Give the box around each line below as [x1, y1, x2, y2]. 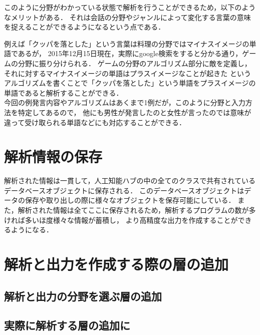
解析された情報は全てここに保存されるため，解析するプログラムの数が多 [18, 205, 256, 215]
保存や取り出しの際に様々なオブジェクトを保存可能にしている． [25, 195, 235, 205]
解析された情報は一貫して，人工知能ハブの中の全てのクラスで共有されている [4, 175, 255, 186]
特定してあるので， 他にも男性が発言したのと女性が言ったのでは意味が [18, 107, 251, 117]
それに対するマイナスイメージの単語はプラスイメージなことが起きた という [4, 68, 251, 78]
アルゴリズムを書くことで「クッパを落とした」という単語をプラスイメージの [4, 78, 256, 88]
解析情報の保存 [4, 146, 103, 167]
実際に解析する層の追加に [4, 317, 130, 333]
